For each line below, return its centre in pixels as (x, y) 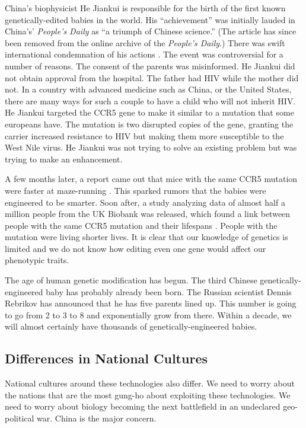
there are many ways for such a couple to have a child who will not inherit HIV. (150, 100)
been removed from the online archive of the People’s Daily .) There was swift (145, 42)
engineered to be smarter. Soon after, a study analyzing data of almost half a (145, 202)
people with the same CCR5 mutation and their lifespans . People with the (141, 225)
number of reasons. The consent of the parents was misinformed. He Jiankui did (150, 66)
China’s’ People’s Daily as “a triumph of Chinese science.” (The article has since (151, 31)
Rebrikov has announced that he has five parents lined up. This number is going (151, 303)
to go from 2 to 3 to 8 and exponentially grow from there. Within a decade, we (148, 314)
